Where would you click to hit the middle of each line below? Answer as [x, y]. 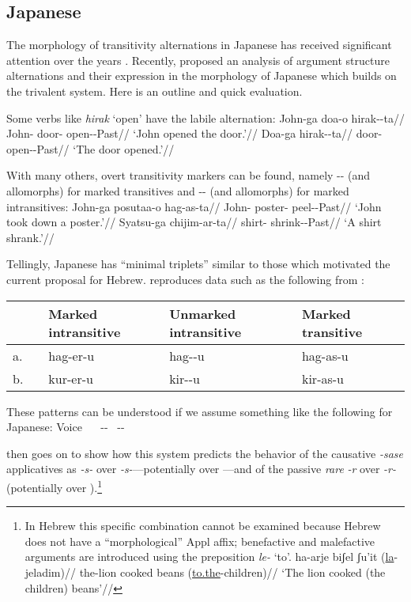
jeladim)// [50, 572]
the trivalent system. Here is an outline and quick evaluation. [155, 91]
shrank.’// [30, 237]
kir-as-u [322, 378]
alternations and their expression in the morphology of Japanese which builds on [202, 76]
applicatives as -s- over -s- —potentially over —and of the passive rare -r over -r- [202, 469]
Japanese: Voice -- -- [66, 427]
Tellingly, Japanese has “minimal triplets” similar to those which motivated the [198, 264]
